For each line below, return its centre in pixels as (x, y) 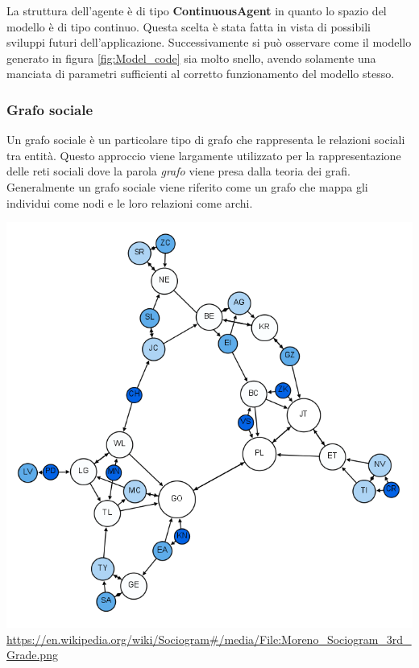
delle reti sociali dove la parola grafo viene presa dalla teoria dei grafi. (178, 171)
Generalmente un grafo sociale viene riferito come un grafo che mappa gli (187, 186)
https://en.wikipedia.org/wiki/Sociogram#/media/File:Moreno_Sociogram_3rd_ (209, 639)
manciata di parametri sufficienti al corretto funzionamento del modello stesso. (201, 74)
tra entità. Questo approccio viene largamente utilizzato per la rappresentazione (204, 155)
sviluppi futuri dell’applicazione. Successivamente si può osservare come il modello (209, 42)
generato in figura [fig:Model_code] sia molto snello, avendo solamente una (191, 58)
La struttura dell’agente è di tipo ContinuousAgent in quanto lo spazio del (197, 10)
